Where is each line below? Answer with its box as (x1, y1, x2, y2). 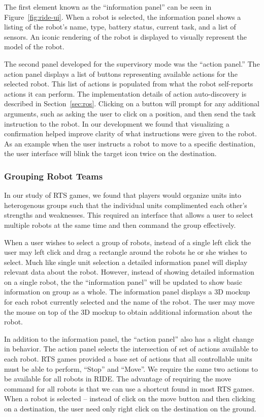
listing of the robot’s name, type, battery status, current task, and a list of (4, 21, 236, 32)
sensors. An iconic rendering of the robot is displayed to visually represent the (4, 31, 247, 42)
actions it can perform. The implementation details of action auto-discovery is (4, 88, 247, 99)
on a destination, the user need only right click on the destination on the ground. (4, 403, 256, 413)
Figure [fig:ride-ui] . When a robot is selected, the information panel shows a (4, 11, 241, 22)
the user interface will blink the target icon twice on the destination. (4, 148, 217, 159)
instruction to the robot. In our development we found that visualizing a (4, 118, 229, 129)
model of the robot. (4, 41, 64, 52)
